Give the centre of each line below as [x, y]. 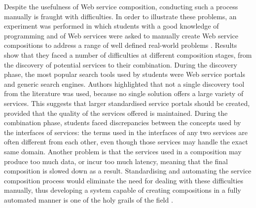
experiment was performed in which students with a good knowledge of [111, 26]
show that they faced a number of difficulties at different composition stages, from [128, 54]
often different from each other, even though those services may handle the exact [126, 142]
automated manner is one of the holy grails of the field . [89, 199]
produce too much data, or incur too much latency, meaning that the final [116, 161]
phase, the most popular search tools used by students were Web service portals [125, 74]
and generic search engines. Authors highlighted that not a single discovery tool [124, 84]
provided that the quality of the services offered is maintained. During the [116, 113]
